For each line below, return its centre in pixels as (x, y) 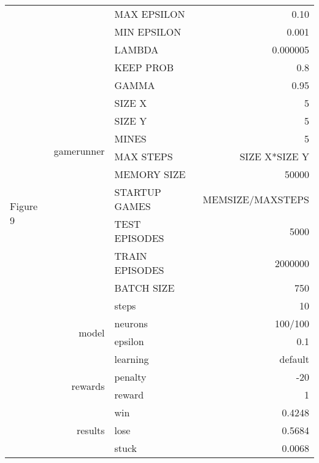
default (294, 359)
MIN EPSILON (148, 32)
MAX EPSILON (150, 14)
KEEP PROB (144, 67)
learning (132, 359)
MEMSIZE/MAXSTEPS (256, 199)
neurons (131, 323)
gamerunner (79, 151)
